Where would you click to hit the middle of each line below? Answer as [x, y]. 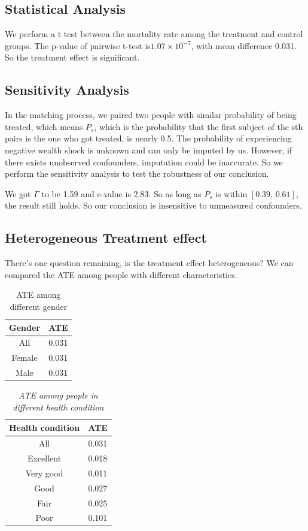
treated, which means [44, 126]
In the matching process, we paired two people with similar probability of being [151, 115]
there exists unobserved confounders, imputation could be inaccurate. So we [144, 162]
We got [18, 193]
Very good [44, 473]
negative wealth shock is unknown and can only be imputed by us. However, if [149, 150]
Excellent [44, 458]
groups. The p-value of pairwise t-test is [78, 45]
